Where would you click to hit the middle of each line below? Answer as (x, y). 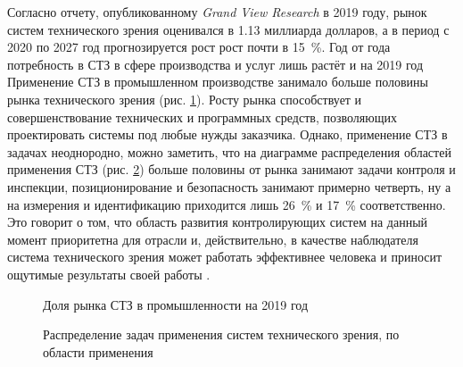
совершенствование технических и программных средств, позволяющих (202, 117)
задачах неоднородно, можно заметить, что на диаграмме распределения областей (229, 151)
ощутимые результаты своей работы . (109, 274)
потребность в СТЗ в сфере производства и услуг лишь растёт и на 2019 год (215, 64)
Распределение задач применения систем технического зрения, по (221, 334)
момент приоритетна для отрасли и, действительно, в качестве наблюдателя (213, 239)
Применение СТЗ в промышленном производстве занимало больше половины (218, 82)
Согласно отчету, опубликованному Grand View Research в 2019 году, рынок (217, 12)
